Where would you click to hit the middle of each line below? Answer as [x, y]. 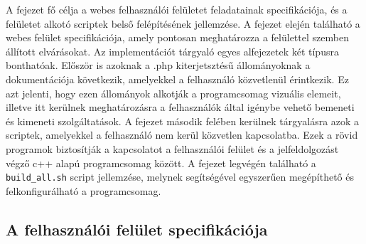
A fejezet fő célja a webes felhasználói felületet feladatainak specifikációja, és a [177, 9]
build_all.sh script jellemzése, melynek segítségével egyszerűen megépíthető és [180, 177]
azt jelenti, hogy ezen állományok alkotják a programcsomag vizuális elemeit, [173, 93]
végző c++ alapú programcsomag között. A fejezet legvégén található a [161, 163]
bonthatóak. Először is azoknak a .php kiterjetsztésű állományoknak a [158, 65]
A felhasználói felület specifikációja [137, 229]
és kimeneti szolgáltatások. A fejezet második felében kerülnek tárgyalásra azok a [183, 121]
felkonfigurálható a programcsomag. [84, 190]
